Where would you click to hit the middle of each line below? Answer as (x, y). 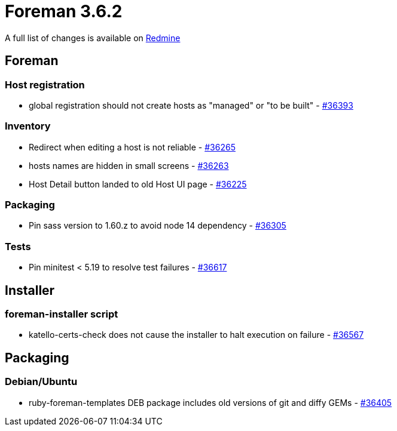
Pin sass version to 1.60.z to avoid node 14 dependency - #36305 (158, 226)
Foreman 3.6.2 (64, 11)
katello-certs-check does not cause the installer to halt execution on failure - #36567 (196, 335)
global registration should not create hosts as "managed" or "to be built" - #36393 (191, 105)
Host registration (45, 84)
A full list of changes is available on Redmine (93, 38)
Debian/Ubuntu (41, 382)
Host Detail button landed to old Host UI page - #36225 (138, 184)
